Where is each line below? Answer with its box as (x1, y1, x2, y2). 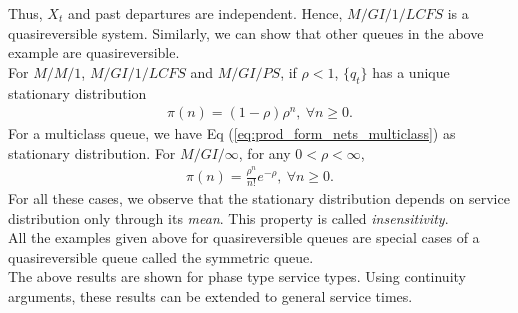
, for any (238, 142, 291, 163)
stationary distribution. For (8, 142, 176, 163)
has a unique (372, 61, 450, 82)
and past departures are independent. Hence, (67, 3, 343, 23)
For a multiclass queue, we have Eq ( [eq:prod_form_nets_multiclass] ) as (8, 123, 456, 144)
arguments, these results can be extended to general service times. (8, 286, 413, 307)
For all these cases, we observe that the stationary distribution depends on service (8, 188, 510, 209)
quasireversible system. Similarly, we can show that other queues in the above (8, 22, 484, 43)
